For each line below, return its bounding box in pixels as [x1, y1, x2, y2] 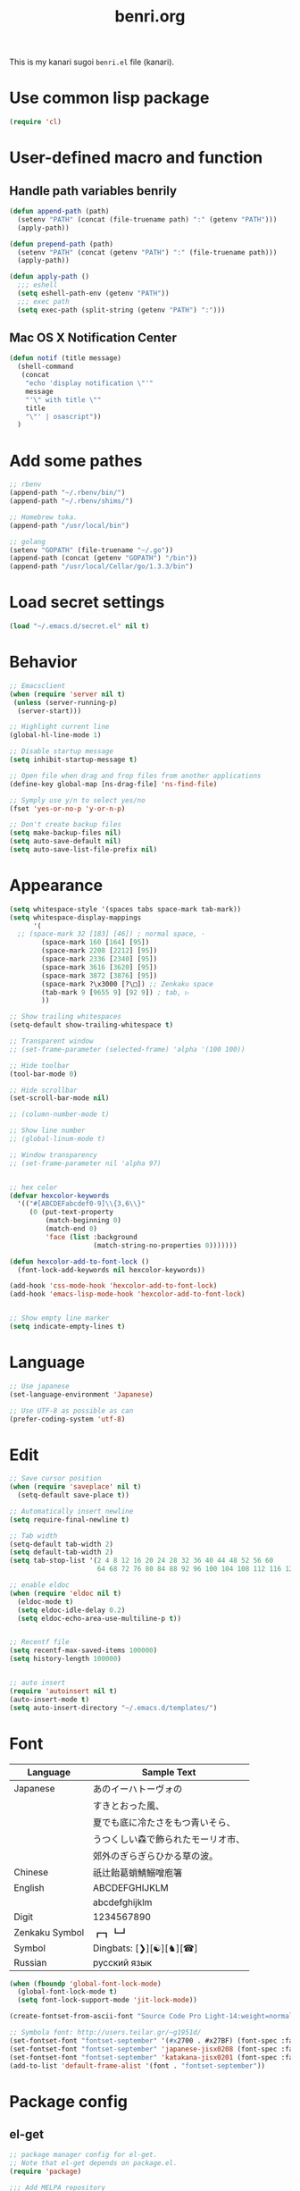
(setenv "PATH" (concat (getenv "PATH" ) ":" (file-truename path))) [17, 248, 278, 256]
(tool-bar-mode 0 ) [9, 1070, 78, 1079]
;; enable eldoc [9, 1581, 70, 1590]
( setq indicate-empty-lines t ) [9, 1322, 126, 1331]
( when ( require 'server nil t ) [9, 690, 126, 699]
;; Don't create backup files [9, 820, 122, 829]
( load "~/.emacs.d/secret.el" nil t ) [9, 622, 150, 631]
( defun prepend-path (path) [9, 239, 114, 248]
